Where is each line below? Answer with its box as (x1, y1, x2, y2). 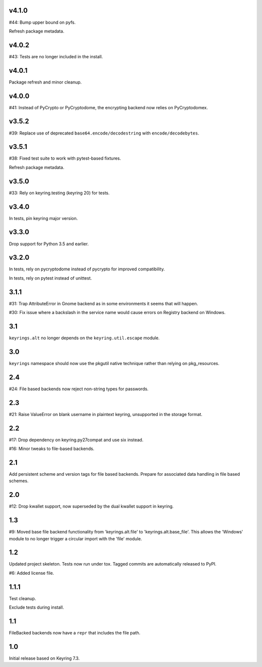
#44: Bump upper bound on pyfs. (9, 19, 76, 25)
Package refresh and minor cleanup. (9, 79, 82, 85)
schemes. (9, 478, 29, 484)
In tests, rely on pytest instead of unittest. (9, 275, 92, 281)
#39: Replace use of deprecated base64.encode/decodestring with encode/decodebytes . (9, 130, 199, 136)
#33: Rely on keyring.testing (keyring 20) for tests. (9, 190, 110, 196)
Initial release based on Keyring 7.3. (9, 655, 80, 661)
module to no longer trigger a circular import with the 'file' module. (9, 535, 142, 541)
